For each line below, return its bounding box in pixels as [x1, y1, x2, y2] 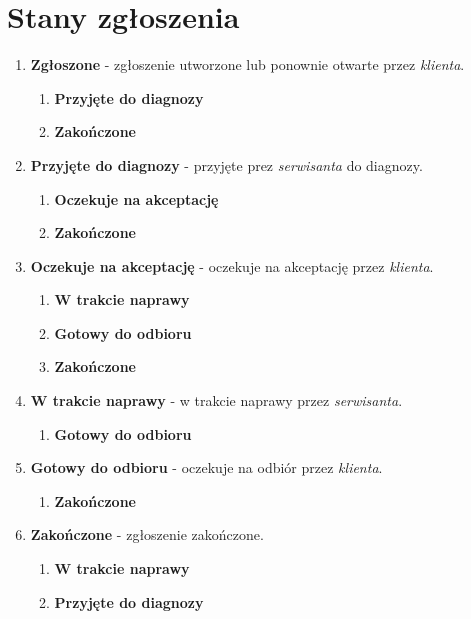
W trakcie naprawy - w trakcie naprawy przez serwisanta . [30, 390, 403, 411]
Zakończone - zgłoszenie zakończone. [30, 524, 264, 545]
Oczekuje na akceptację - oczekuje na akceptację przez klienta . [30, 255, 434, 276]
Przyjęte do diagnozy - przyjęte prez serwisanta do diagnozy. [30, 154, 423, 175]
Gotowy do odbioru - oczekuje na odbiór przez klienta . [30, 457, 383, 478]
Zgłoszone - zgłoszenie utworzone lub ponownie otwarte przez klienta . [30, 54, 465, 75]
